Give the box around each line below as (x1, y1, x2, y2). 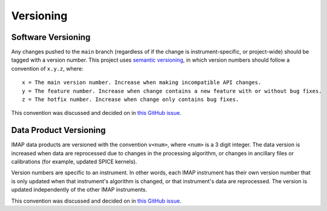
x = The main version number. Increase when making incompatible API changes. (22, 79, 262, 86)
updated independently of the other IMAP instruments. (11, 186, 148, 193)
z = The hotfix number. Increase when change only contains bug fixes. (22, 96, 239, 103)
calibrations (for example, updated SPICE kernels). (11, 158, 137, 166)
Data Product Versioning (11, 125, 106, 135)
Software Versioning (11, 32, 91, 42)
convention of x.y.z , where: (11, 65, 84, 72)
